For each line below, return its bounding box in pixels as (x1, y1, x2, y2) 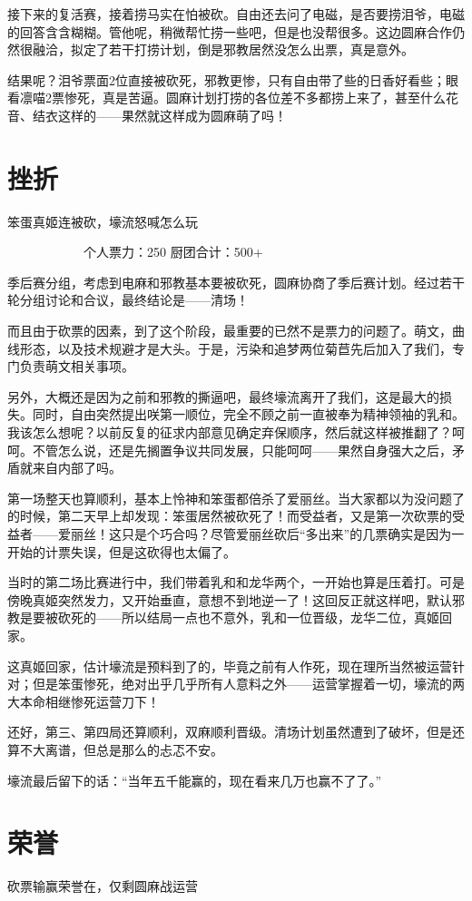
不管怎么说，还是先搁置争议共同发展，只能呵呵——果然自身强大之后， (32, 440, 452, 459)
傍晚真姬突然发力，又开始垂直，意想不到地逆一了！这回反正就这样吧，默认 (7, 590, 452, 609)
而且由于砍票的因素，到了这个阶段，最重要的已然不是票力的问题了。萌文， (7, 321, 452, 340)
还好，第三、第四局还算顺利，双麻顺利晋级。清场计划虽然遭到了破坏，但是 (7, 722, 452, 741)
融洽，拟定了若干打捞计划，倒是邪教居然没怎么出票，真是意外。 (32, 40, 414, 59)
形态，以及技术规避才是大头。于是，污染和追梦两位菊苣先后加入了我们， (19, 338, 452, 357)
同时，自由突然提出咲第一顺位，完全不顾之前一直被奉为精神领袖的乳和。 (32, 405, 465, 424)
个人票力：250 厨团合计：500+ (83, 242, 263, 261)
